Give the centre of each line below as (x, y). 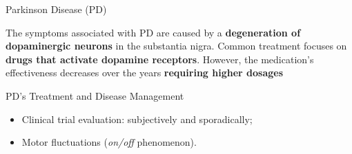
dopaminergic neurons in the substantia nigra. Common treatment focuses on (176, 46)
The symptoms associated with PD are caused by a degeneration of (153, 32)
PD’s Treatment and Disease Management (95, 95)
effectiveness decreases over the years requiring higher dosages (144, 73)
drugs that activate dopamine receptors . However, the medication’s (160, 59)
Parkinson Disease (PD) (56, 9)
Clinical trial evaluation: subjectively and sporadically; (137, 119)
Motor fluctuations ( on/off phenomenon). (109, 142)
